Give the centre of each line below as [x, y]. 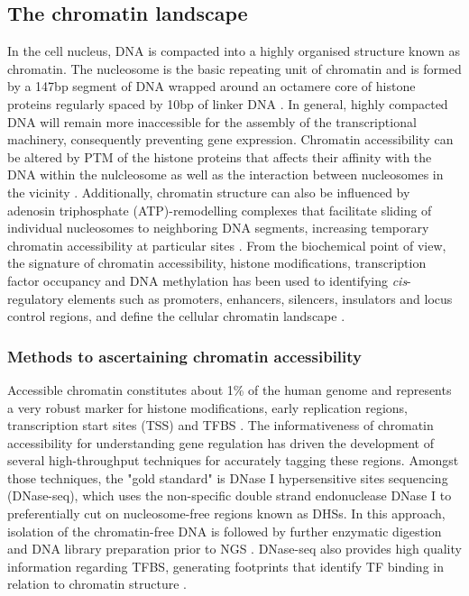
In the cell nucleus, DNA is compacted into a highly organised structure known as [234, 51]
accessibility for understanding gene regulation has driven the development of [221, 442]
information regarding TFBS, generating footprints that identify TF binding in [225, 566]
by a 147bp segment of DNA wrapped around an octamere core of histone [212, 86]
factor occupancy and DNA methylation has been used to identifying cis [207, 280]
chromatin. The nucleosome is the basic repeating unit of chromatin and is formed [234, 68]
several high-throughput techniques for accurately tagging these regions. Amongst [233, 460]
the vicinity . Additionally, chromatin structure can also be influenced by [209, 192]
